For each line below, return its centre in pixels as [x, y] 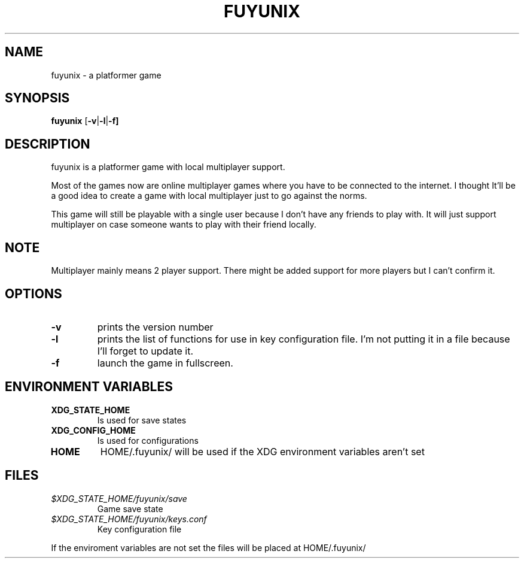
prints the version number [155, 327]
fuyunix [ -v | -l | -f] [85, 121]
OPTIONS [33, 293]
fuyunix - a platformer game [106, 75]
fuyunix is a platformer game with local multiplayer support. [168, 167]
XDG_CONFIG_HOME [93, 430]
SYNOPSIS [37, 98]
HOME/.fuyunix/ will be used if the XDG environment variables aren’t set [262, 451]
